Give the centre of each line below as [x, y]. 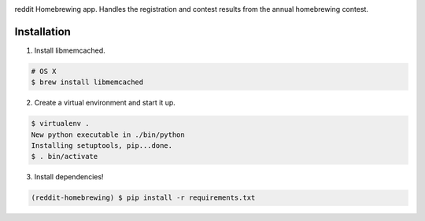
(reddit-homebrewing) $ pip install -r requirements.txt [143, 198]
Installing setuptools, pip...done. [102, 146]
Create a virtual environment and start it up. [105, 103]
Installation [42, 31]
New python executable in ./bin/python [108, 134]
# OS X [44, 71]
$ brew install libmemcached [87, 82]
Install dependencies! [69, 177]
